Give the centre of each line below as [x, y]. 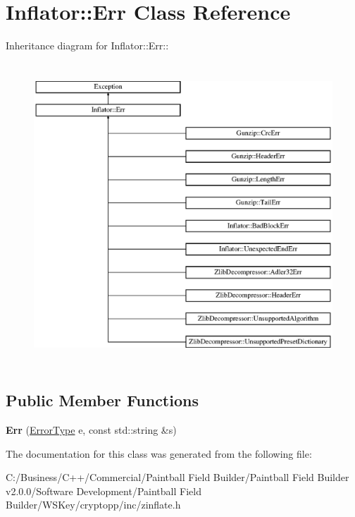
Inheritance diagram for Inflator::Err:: [87, 45]
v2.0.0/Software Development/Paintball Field [104, 491]
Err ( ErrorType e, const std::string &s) [91, 429]
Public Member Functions [102, 400]
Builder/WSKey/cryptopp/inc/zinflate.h [93, 505]
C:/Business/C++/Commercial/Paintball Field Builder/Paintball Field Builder [177, 477]
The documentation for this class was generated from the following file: [159, 453]
